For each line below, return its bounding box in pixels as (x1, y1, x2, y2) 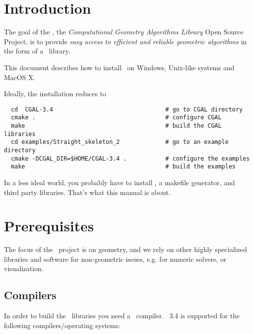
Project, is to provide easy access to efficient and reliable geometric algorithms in (4, 36, 247, 46)
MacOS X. (4, 72, 35, 82)
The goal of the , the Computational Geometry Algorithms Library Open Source (4, 27, 244, 37)
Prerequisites (4, 216, 94, 236)
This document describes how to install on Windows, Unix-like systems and (4, 62, 235, 72)
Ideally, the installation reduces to (4, 88, 106, 99)
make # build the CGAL (11, 122, 222, 129)
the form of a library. (4, 46, 71, 56)
